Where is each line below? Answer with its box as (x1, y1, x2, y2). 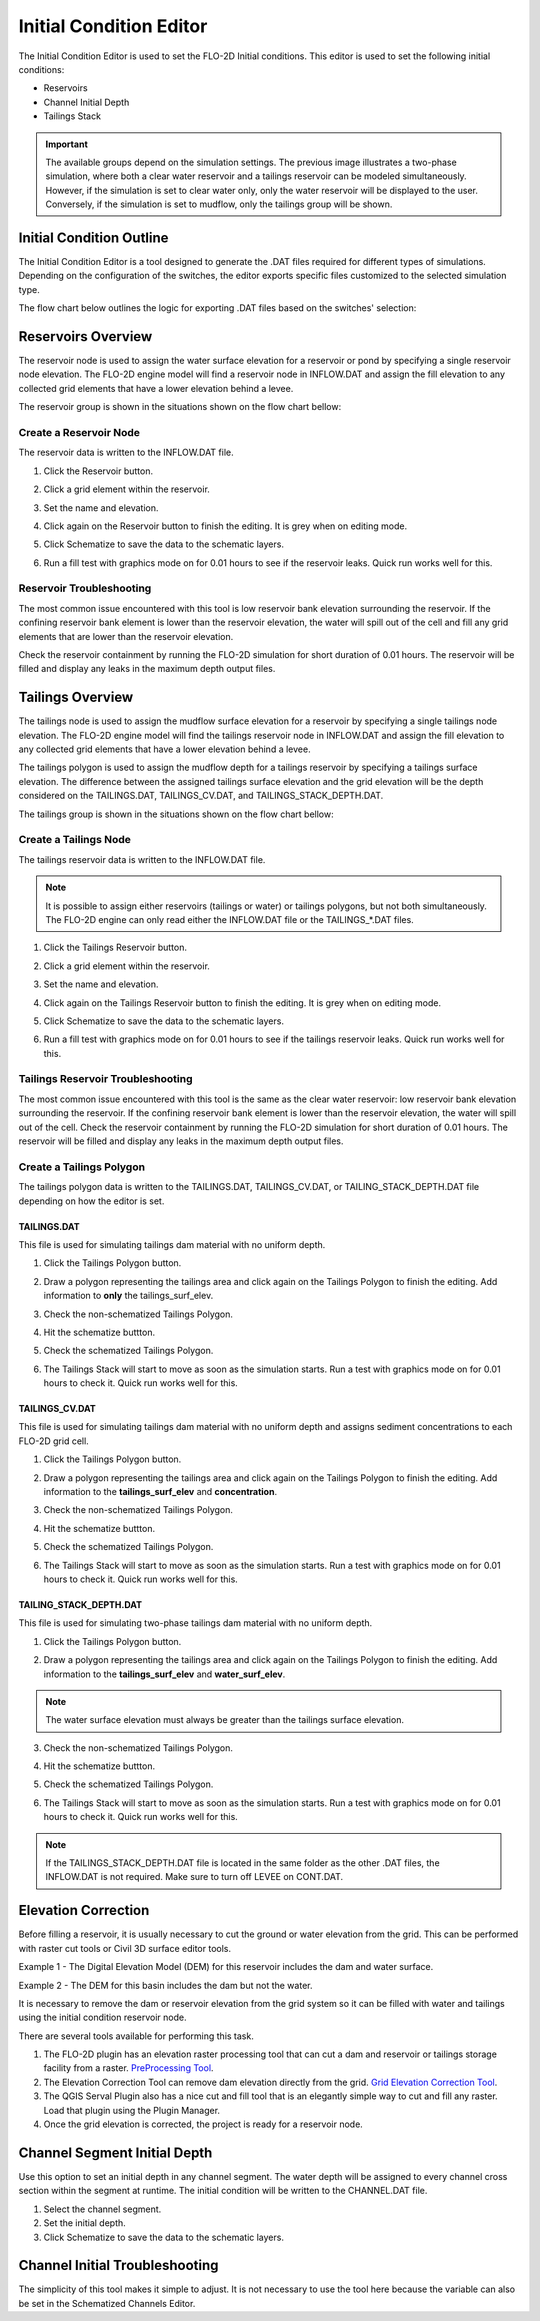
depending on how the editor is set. (18, 1195, 165, 1207)
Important (45, 138, 89, 150)
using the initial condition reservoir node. (18, 2011, 187, 2024)
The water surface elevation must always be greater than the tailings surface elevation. (45, 1714, 405, 1726)
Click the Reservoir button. (43, 465, 154, 477)
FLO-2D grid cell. (18, 1435, 89, 1447)
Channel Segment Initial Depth (18, 2144, 213, 2161)
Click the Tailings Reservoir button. (43, 941, 187, 954)
